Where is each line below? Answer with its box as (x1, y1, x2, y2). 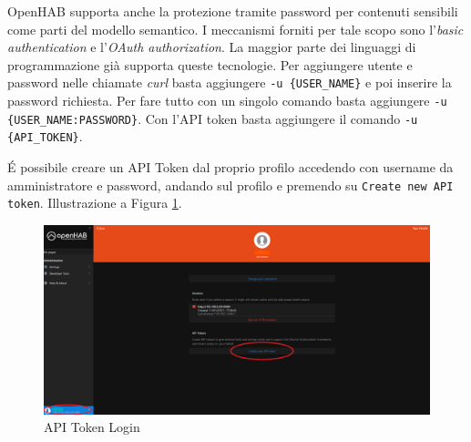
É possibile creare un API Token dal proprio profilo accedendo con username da (7, 158, 454, 176)
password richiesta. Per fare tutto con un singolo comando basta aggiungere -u (7, 91, 447, 110)
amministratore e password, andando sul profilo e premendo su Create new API (7, 175, 454, 194)
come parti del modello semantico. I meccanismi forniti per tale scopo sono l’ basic (7, 19, 464, 38)
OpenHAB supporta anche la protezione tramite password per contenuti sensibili (7, 2, 458, 20)
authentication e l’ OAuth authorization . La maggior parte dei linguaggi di (7, 37, 416, 57)
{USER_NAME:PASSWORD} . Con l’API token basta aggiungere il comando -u (7, 108, 418, 128)
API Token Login (44, 417, 140, 437)
